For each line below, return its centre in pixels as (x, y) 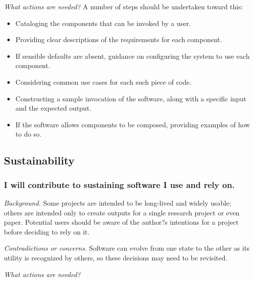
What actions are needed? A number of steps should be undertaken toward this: (124, 6)
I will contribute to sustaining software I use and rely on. (119, 184)
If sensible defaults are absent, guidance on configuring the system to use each (132, 56)
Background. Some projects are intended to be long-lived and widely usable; (118, 202)
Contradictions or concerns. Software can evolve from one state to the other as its (127, 248)
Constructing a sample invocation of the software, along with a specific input (131, 98)
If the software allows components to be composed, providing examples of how (133, 124)
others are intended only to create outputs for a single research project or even (122, 212)
